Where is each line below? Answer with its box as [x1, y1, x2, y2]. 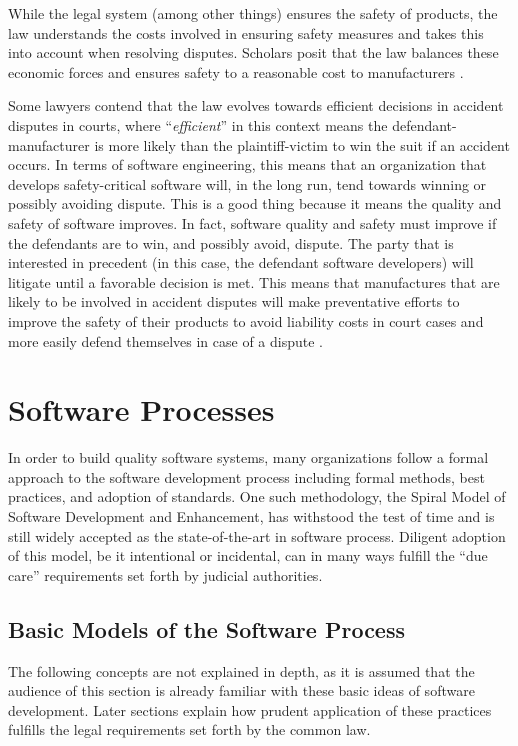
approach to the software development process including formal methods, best [8, 466, 485, 487]
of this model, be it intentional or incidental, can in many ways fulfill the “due [8, 545, 488, 566]
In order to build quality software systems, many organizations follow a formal [8, 447, 489, 468]
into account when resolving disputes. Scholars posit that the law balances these [8, 42, 499, 63]
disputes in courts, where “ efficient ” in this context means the [8, 114, 388, 135]
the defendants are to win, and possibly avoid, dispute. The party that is [8, 232, 454, 253]
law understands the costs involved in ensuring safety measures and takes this [8, 22, 484, 43]
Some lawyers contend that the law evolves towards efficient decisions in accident [8, 95, 504, 116]
